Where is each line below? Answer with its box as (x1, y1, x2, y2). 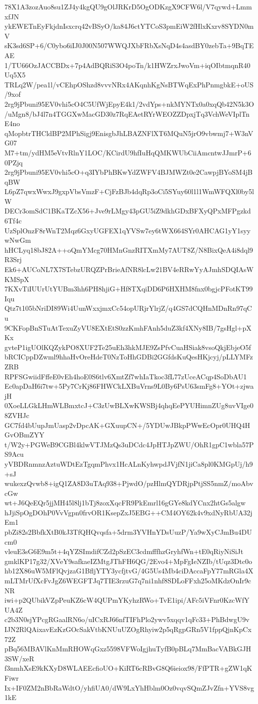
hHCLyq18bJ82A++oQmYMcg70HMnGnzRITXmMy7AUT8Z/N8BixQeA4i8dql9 (4, 244, 253, 255)
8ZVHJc (4, 410, 29, 420)
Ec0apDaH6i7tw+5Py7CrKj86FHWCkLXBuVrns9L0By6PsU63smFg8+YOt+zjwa (4, 381, 254, 391)
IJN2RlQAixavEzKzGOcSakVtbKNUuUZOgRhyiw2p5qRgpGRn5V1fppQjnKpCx (4, 624, 252, 634)
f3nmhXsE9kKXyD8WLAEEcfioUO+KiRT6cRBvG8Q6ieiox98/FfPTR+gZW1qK (4, 663, 253, 673)
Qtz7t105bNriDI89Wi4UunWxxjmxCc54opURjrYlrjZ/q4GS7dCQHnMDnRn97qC (4, 303, 252, 313)
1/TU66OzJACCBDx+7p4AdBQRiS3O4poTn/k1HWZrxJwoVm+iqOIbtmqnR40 (4, 60, 251, 70)
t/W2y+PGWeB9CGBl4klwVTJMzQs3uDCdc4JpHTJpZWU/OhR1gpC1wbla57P (4, 439, 254, 449)
